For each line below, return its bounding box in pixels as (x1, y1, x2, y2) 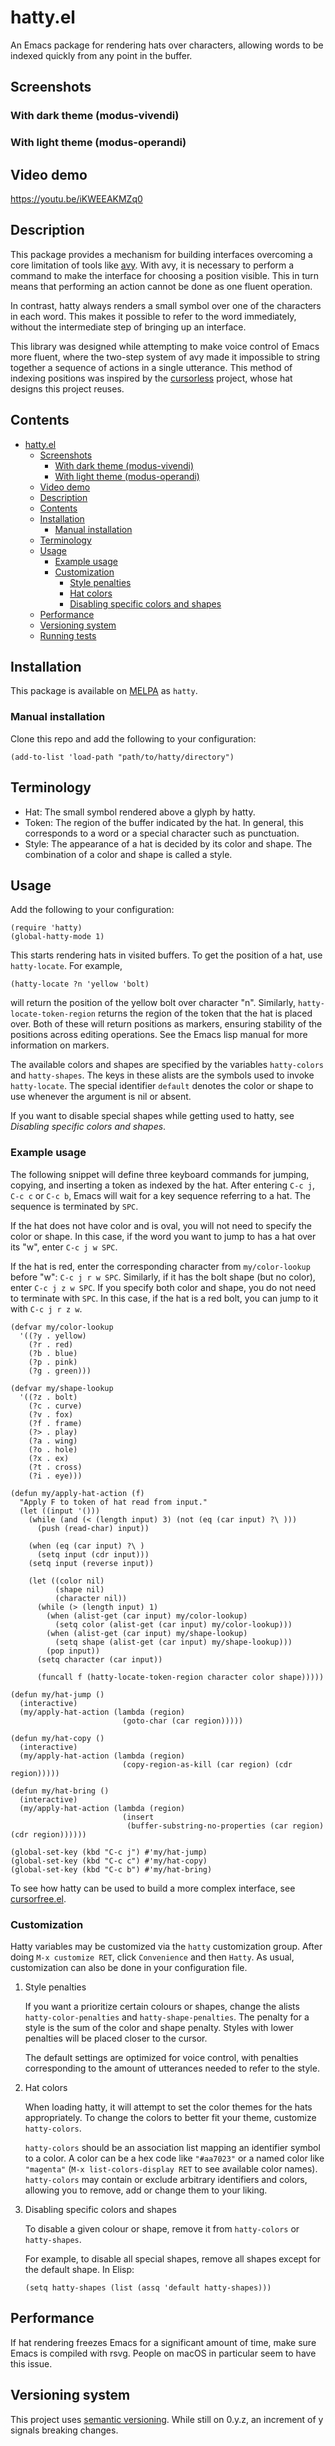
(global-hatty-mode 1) (10, 932, 105, 942)
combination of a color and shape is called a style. (24, 848, 233, 860)
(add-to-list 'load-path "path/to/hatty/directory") (10, 752, 235, 762)
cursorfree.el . (10, 1892, 67, 1905)
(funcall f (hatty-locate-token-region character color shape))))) (36, 1672, 325, 1682)
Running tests (39, 629, 97, 641)
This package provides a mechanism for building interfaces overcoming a (10, 248, 313, 260)
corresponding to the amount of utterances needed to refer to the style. (24, 2062, 320, 2074)
